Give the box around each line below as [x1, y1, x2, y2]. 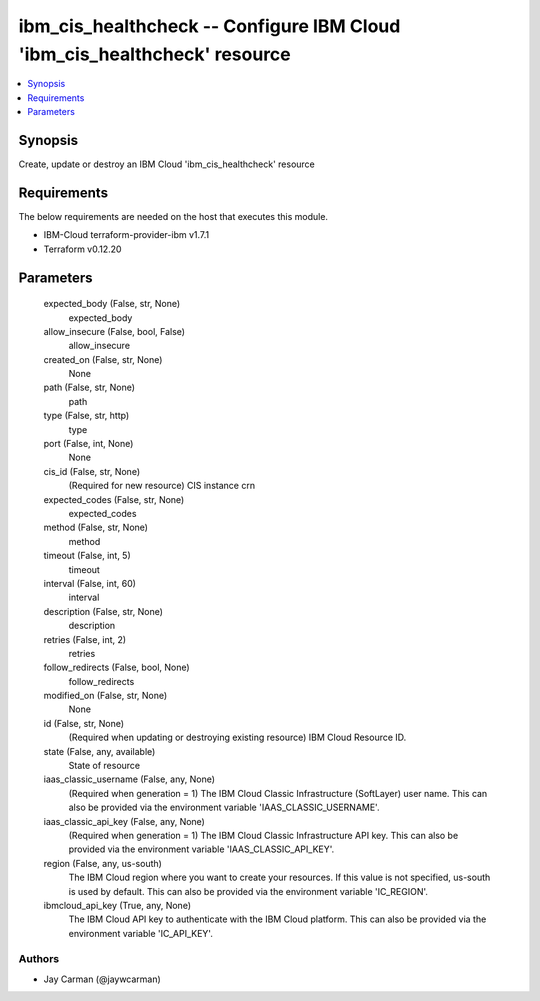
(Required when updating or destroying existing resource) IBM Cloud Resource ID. [68, 731, 407, 744]
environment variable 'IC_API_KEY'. [68, 927, 214, 939]
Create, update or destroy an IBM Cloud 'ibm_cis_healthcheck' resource [18, 158, 315, 170]
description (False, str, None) [43, 605, 164, 617]
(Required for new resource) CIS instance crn [68, 480, 255, 492]
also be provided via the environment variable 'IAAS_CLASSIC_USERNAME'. [68, 801, 380, 814]
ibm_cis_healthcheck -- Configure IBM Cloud [18, 15, 401, 37]
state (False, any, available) [43, 745, 156, 757]
